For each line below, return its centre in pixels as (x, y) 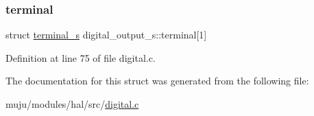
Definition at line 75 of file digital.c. (81, 57)
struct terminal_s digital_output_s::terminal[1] (106, 35)
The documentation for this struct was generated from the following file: (157, 81)
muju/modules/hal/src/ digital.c (72, 104)
